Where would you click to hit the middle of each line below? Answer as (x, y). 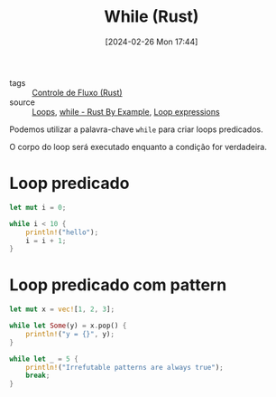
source (23, 102)
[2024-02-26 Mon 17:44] (152, 42)
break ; (38, 376)
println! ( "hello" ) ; (62, 232)
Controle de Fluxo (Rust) (78, 92)
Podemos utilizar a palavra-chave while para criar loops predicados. (136, 129)
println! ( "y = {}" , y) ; (70, 334)
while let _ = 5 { (44, 359)
